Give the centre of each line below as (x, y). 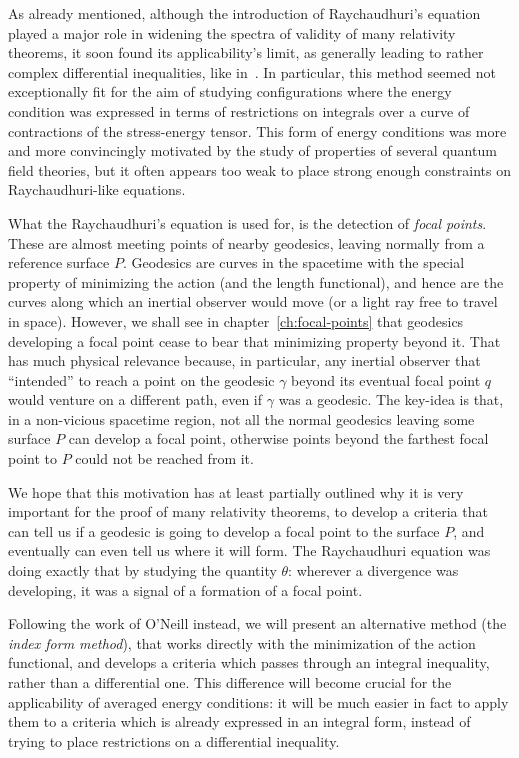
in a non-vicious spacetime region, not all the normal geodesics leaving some (241, 418)
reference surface (59, 262)
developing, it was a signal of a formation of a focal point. (185, 589)
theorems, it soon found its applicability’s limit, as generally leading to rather (246, 52)
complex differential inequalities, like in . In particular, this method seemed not (252, 71)
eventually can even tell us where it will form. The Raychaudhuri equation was (249, 550)
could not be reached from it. (164, 458)
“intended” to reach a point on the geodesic (141, 379)
